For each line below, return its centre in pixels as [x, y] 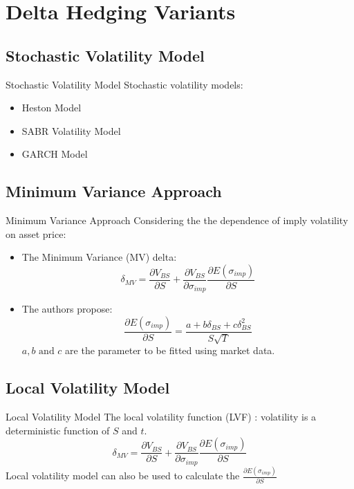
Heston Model [52, 108]
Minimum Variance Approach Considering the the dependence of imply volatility [177, 220]
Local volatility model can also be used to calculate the [123, 476]
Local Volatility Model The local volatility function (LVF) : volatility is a [161, 417]
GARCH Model [55, 154]
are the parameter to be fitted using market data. [170, 350]
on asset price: [36, 233]
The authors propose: [67, 309]
